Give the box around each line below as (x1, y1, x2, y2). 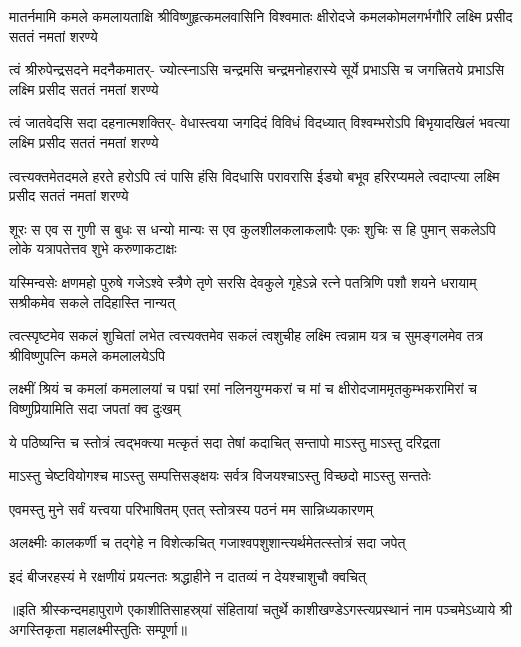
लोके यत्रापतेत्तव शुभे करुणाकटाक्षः (9, 238, 177, 259)
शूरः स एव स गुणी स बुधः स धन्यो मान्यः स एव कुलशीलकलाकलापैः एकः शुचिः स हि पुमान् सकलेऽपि (9, 218, 496, 239)
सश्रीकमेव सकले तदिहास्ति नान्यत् (9, 291, 176, 312)
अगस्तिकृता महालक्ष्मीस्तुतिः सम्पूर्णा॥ (9, 619, 187, 640)
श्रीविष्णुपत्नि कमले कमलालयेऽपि (9, 344, 165, 365)
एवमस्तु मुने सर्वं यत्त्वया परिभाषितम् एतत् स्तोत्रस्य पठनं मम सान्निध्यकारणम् (9, 498, 373, 519)
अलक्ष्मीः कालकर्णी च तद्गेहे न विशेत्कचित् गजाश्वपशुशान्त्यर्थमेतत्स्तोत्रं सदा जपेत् (9, 532, 406, 553)
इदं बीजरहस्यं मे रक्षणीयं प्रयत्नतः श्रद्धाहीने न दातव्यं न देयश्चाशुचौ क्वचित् (9, 565, 366, 586)
